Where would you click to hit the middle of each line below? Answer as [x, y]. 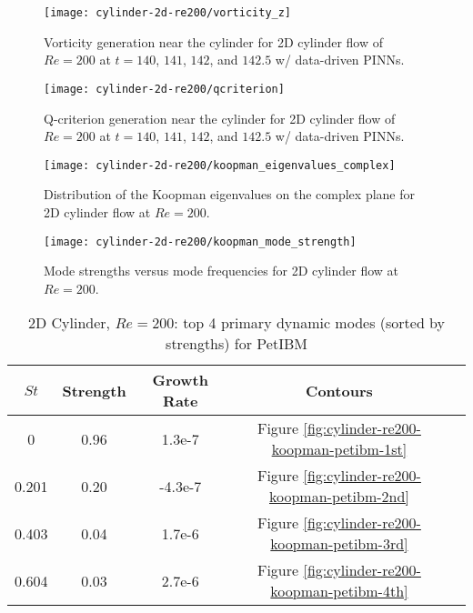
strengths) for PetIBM [236, 344]
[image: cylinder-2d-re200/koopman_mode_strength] [200, 241]
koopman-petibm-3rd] [339, 544]
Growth [180, 380]
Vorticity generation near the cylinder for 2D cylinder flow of [214, 41]
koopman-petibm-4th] [339, 591]
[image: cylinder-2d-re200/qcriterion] [164, 89]
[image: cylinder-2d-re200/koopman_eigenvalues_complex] [220, 165]
